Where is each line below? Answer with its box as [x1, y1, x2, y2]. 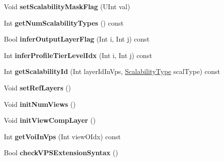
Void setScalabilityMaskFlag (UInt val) [4, 1, 130, 11]
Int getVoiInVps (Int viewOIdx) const [4, 131, 121, 141]
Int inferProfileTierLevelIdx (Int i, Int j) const [4, 50, 152, 60]
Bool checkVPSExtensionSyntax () [4, 147, 118, 158]
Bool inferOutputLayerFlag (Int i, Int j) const [4, 34, 150, 44]
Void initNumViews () [4, 99, 76, 109]
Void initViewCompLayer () [4, 115, 96, 125]
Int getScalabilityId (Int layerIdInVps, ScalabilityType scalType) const [4, 66, 220, 76]
